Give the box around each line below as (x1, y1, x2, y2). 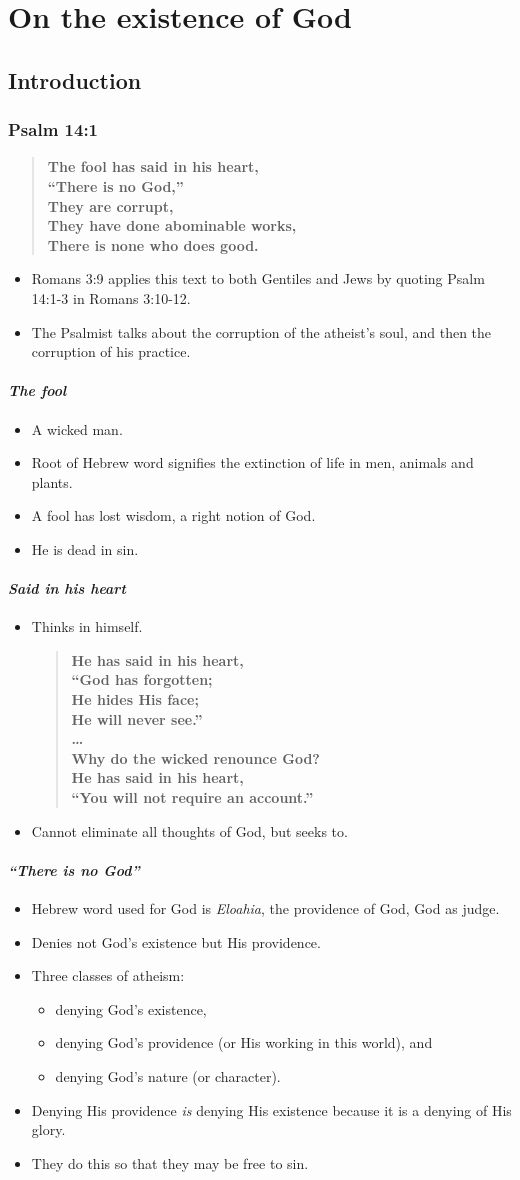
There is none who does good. (47, 234, 259, 255)
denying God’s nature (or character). (55, 1065, 281, 1086)
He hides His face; (71, 689, 199, 710)
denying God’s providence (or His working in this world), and (55, 1032, 433, 1053)
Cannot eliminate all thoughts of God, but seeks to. (31, 820, 348, 841)
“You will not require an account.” (71, 787, 314, 808)
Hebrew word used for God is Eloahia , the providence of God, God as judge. (31, 898, 500, 919)
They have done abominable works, (47, 215, 297, 236)
